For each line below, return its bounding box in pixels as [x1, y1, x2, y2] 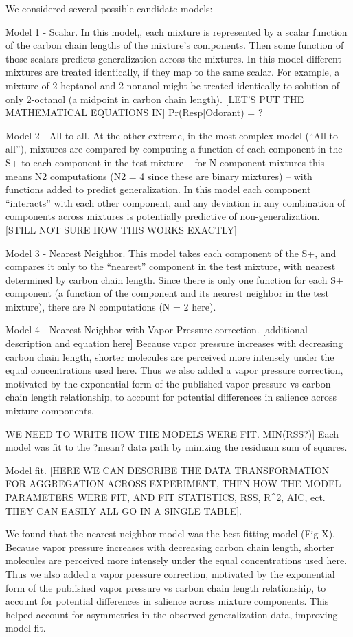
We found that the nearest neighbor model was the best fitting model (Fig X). [5, 526, 336, 541]
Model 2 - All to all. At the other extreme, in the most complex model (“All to [5, 128, 338, 142]
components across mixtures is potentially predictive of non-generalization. [5, 209, 320, 223]
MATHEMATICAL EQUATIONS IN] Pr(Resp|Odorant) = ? [5, 105, 263, 120]
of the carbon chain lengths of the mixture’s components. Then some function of [5, 38, 344, 52]
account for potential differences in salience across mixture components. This [5, 594, 329, 608]
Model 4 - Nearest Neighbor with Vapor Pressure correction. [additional [5, 322, 308, 337]
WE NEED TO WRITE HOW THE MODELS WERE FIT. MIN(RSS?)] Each [5, 426, 339, 440]
